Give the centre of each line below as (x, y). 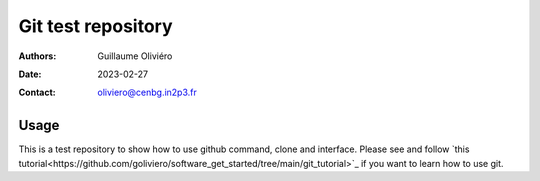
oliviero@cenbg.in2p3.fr (147, 92)
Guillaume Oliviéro (135, 56)
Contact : (37, 92)
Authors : (37, 56)
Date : (30, 74)
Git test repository (96, 26)
